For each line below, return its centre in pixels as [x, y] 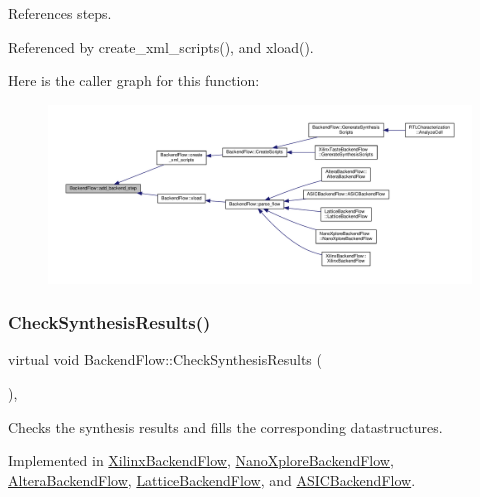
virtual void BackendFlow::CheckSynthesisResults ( [165, 359]
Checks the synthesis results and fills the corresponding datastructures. [225, 426]
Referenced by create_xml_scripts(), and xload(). [161, 46]
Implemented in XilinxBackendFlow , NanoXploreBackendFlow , [201, 460]
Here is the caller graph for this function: [134, 80]
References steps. [60, 13]
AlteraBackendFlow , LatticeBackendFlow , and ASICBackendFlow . [212, 479]
